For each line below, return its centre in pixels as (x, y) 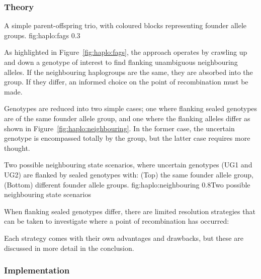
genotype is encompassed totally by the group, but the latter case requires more (127, 138)
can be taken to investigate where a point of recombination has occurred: (117, 221)
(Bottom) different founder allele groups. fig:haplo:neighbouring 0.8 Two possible (127, 184)
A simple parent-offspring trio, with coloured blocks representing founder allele (125, 25)
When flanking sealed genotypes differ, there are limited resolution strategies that (130, 211)
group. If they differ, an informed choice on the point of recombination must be (126, 82)
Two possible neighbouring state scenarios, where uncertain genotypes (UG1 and (128, 165)
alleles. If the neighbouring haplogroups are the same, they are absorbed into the (128, 72)
